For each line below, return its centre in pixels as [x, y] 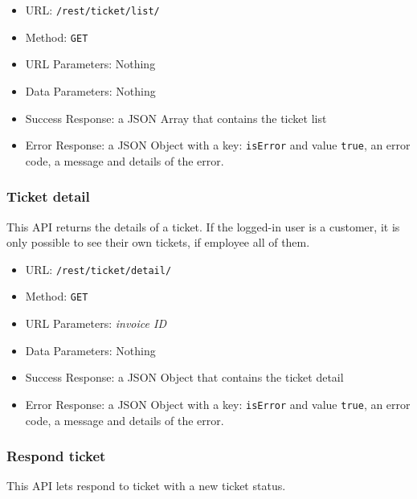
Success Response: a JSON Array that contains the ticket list [176, 118]
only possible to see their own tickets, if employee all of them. [158, 242]
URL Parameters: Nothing [90, 64]
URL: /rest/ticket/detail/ [98, 269]
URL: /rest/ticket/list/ [92, 10]
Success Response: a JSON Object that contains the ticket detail [184, 377]
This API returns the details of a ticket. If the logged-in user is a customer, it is [203, 226]
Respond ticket [56, 456]
